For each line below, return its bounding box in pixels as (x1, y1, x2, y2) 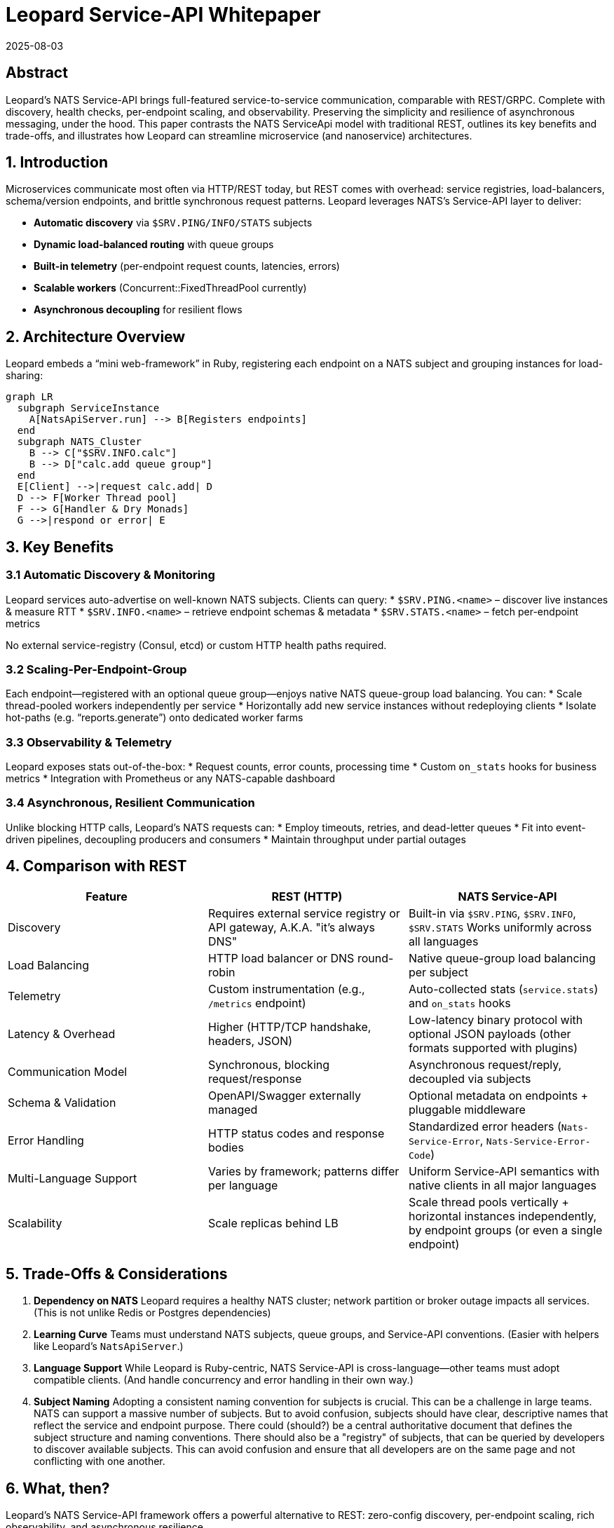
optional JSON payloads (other (408, 1026, 571, 1041)
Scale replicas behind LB (207, 1215, 339, 1230)
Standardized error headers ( (408, 1119, 561, 1133)
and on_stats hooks (408, 995, 511, 1010)
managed (207, 1102, 258, 1117)
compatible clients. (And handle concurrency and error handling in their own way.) (34, 1374, 414, 1386)
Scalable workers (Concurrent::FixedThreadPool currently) (34, 282, 307, 294)
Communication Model (8, 1064, 128, 1079)
